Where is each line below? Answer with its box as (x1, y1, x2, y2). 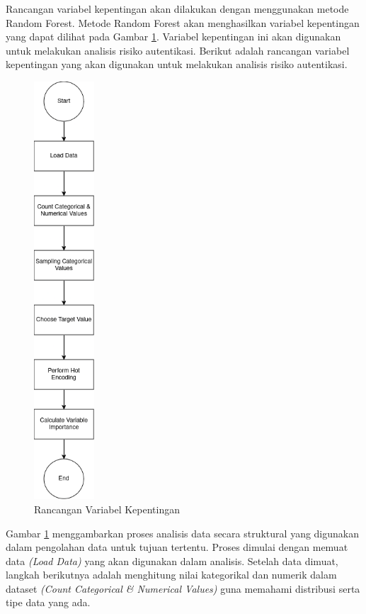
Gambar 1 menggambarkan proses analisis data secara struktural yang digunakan (6, 525, 359, 540)
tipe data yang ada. (6, 595, 91, 610)
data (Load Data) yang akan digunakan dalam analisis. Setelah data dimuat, (6, 553, 338, 568)
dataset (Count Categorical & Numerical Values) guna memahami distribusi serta (6, 581, 360, 596)
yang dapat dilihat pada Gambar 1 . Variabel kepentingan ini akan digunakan (6, 29, 341, 44)
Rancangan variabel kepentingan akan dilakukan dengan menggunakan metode (6, 1, 349, 16)
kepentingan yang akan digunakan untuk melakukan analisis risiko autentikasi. (6, 57, 348, 72)
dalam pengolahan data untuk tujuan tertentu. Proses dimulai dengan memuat (6, 540, 348, 554)
